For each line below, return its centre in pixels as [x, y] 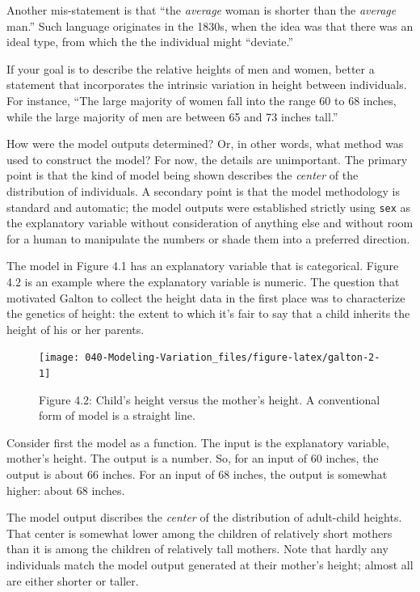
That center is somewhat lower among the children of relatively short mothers [199, 533]
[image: [59, 358]
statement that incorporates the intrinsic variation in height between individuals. [207, 85]
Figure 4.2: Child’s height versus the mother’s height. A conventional [210, 399]
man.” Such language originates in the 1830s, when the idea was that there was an [210, 25]
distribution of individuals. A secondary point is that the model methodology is [204, 190]
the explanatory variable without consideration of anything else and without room [210, 223]
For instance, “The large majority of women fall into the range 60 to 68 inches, [202, 100]
